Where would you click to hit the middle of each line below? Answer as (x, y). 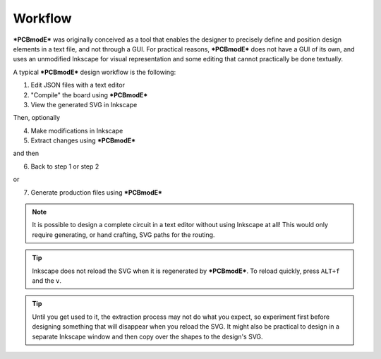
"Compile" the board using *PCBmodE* (89, 95)
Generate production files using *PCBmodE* (96, 192)
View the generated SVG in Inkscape (84, 104)
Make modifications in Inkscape (77, 130)
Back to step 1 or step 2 (65, 166)
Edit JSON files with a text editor (78, 85)
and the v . (47, 280)
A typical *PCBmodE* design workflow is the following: (95, 72)
